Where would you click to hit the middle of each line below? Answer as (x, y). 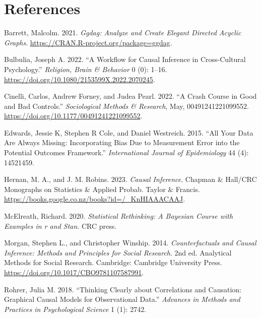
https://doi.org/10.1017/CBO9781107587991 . (74, 272)
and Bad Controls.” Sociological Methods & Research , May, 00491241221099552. (126, 106)
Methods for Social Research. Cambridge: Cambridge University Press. (113, 262)
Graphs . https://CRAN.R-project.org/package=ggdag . (88, 42)
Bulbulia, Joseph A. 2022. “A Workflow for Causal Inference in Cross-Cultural (125, 59)
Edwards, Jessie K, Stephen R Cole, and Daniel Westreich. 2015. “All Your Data (129, 132)
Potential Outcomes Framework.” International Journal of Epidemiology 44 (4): (126, 152)
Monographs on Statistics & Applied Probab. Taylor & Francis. (102, 189)
